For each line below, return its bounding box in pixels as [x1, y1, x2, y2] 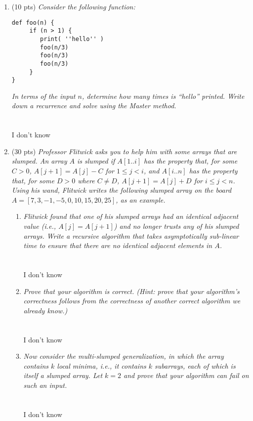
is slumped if [77, 156, 115, 166]
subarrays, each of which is [155, 360, 236, 371]
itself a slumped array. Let [23, 370, 103, 380]
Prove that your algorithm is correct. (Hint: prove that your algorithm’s [23, 286, 240, 296]
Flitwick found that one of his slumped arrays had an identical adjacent [23, 211, 239, 221]
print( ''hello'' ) [40, 35, 104, 42]
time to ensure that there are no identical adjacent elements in [23, 240, 212, 251]
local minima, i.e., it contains [57, 360, 146, 371]
